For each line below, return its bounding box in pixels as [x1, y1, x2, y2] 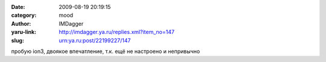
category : [11, 12, 37, 19]
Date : [11, 4, 25, 10]
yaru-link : [11, 29, 36, 36]
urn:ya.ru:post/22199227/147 [59, 36, 131, 44]
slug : [11, 36, 24, 44]
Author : [11, 20, 31, 27]
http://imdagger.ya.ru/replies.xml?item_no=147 [59, 29, 175, 36]
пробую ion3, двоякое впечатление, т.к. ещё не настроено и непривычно [11, 48, 200, 55]
